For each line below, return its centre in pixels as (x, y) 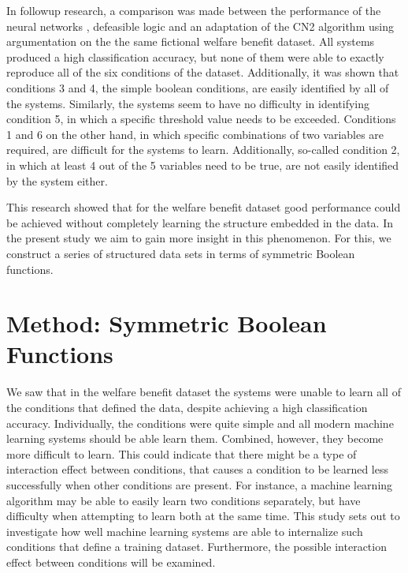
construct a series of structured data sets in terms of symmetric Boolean (181, 253)
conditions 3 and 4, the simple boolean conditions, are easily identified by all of (198, 87)
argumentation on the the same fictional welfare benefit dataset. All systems (191, 41)
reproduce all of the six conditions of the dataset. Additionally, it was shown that (203, 72)
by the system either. (57, 180)
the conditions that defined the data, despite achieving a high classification (187, 407)
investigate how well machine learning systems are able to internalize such (185, 531)
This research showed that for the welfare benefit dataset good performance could (204, 207)
